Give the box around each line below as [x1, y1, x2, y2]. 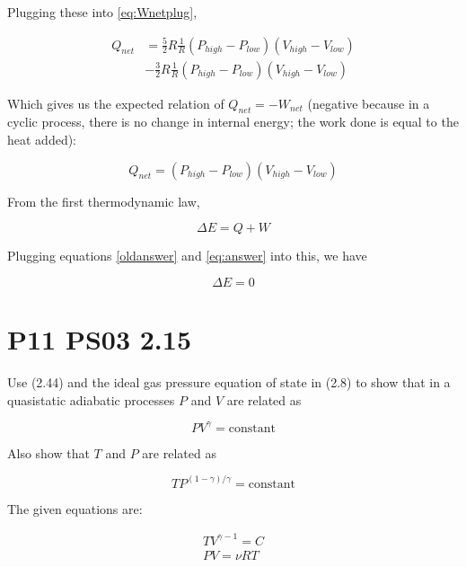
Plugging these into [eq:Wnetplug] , [7, 3, 198, 21]
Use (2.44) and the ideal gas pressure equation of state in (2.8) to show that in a [7, 372, 451, 391]
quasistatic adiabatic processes [7, 390, 175, 409]
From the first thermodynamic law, [7, 191, 200, 210]
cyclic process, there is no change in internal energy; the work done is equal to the [7, 112, 459, 131]
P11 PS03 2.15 [7, 321, 191, 358]
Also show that [7, 443, 90, 462]
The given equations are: [7, 499, 143, 518]
